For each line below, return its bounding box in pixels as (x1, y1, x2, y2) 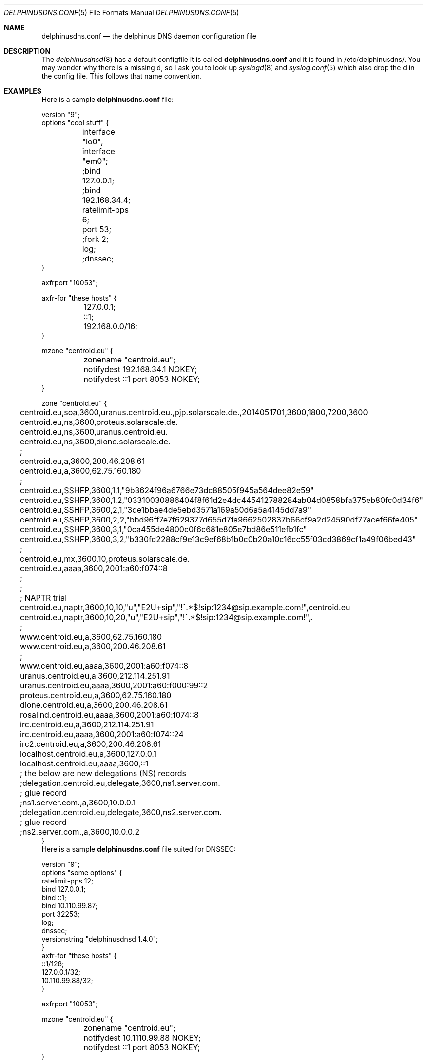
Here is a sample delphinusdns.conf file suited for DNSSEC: (41, 845, 236, 853)
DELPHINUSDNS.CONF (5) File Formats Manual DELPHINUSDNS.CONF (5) (4, 8, 239, 17)
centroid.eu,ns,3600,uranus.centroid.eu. (20, 427, 168, 437)
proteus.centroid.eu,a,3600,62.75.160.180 (20, 690, 172, 700)
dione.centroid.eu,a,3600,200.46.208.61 (20, 700, 168, 710)
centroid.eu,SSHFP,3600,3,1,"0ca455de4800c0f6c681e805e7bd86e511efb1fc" (20, 524, 307, 534)
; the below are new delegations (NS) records (20, 768, 187, 778)
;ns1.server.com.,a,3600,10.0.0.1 (20, 798, 136, 807)
